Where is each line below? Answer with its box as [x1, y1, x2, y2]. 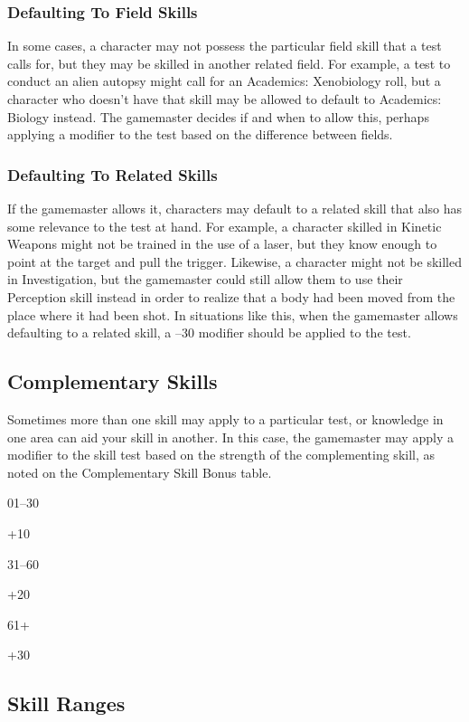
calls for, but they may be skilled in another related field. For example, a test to [7, 53, 451, 72]
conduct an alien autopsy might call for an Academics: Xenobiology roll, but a [7, 71, 441, 90]
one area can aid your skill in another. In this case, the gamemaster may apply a [7, 427, 454, 446]
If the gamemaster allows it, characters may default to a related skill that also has [7, 199, 463, 217]
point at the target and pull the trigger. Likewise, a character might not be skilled [7, 252, 462, 271]
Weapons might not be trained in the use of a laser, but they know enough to [7, 234, 437, 253]
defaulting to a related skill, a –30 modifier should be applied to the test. [7, 323, 411, 342]
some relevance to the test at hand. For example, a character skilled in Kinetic [7, 216, 442, 235]
